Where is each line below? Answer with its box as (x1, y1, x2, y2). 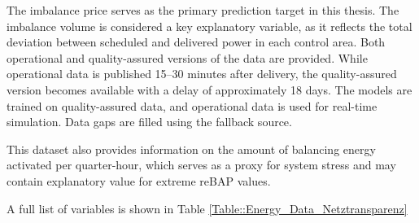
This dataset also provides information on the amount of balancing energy (7, 140, 376, 157)
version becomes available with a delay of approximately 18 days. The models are (7, 81, 412, 98)
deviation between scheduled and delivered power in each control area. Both (7, 33, 386, 50)
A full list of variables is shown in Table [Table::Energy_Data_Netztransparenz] (7, 199, 408, 216)
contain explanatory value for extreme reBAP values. (7, 172, 271, 189)
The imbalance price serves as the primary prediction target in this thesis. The (7, 2, 399, 18)
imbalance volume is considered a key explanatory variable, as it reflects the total (7, 17, 412, 34)
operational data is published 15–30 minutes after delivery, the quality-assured (7, 65, 397, 82)
